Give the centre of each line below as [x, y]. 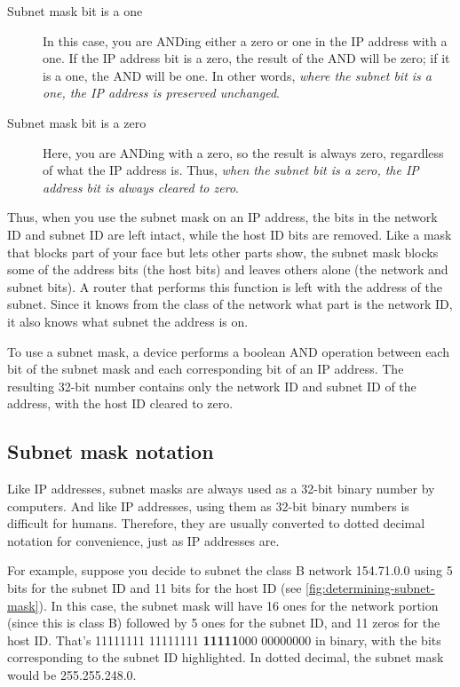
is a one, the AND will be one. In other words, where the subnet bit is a [237, 75]
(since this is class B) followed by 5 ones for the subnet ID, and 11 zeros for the [224, 623]
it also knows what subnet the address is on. [128, 321]
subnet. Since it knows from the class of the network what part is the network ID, [230, 304]
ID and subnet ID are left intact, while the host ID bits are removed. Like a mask [230, 234]
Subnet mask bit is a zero [77, 122]
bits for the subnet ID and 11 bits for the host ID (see [155, 588]
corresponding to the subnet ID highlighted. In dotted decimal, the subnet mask [226, 657]
